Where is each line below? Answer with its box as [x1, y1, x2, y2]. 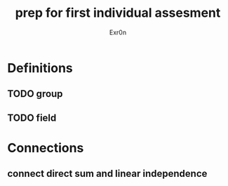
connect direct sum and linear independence [7, 168, 208, 180]
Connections [7, 140, 84, 156]
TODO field [7, 112, 57, 124]
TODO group [7, 88, 63, 100]
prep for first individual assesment [15, 5, 221, 21]
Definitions [7, 60, 74, 76]
